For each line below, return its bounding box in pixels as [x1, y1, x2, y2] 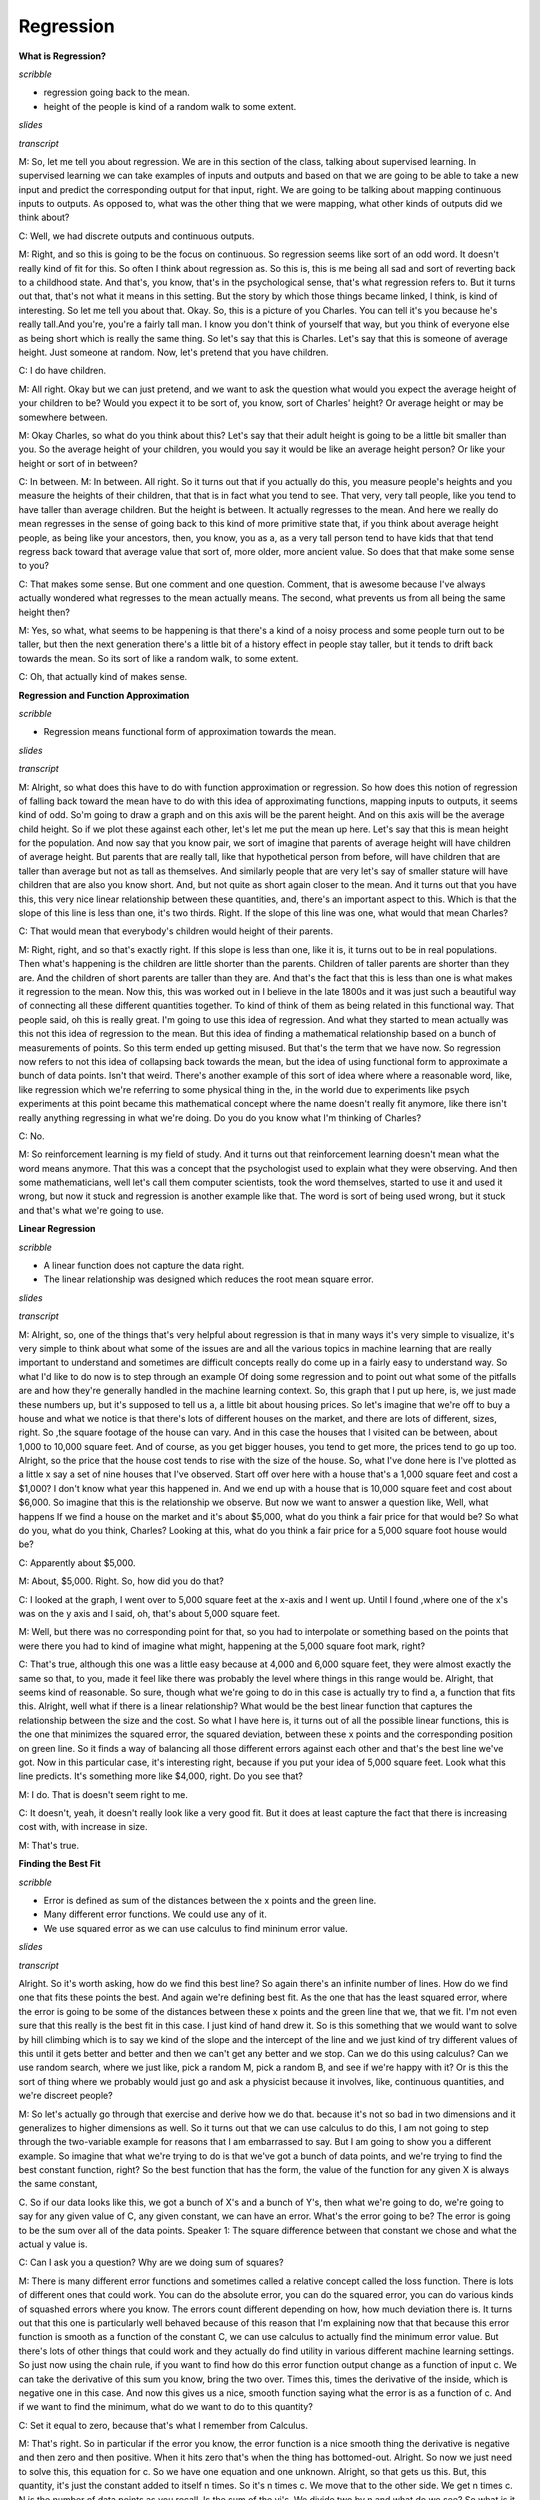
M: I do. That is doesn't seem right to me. [18, 1788, 189, 1800]
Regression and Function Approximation [18, 689, 190, 701]
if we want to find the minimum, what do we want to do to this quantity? [18, 2401, 314, 2413]
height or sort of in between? [18, 457, 139, 469]
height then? [18, 606, 70, 618]
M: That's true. [18, 1839, 80, 1851]
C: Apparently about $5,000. [18, 1556, 136, 1569]
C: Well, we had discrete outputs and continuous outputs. [18, 230, 255, 242]
